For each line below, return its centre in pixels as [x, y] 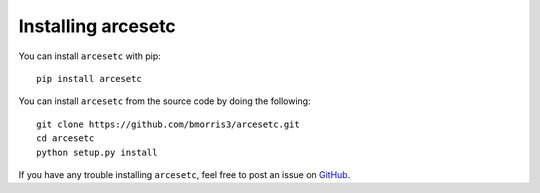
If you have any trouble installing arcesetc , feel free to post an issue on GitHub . [184, 174]
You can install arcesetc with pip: [90, 56]
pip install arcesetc [89, 78]
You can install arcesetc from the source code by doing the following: [164, 101]
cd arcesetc [65, 138]
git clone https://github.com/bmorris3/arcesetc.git [168, 124]
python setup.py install [97, 152]
